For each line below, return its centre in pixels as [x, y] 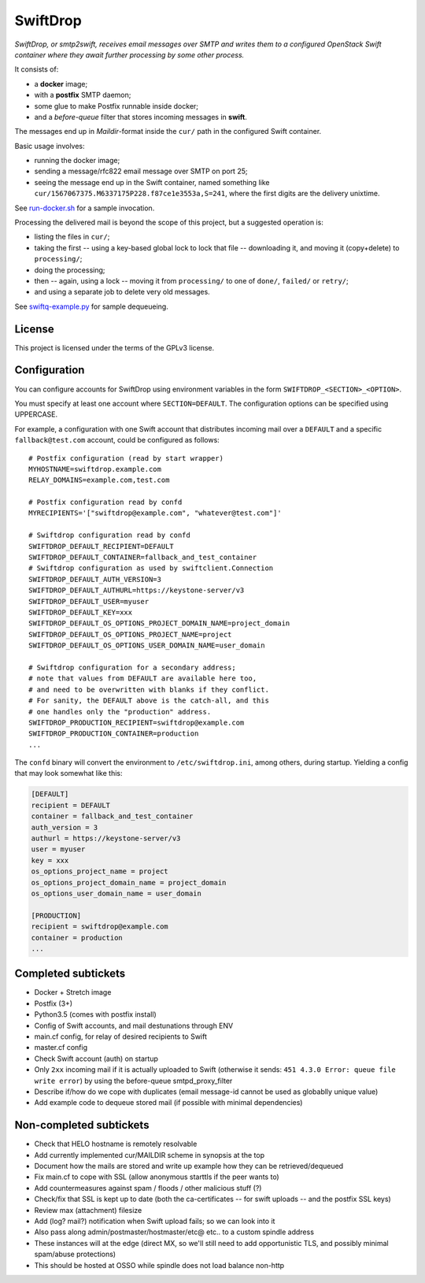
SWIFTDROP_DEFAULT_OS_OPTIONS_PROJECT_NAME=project [130, 634]
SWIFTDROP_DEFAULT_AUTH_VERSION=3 [95, 579]
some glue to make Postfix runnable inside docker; [116, 106]
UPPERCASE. [36, 414]
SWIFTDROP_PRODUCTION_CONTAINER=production [114, 734]
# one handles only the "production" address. [120, 712]
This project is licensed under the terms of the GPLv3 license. [115, 347]
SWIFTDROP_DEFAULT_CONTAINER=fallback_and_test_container [143, 558]
